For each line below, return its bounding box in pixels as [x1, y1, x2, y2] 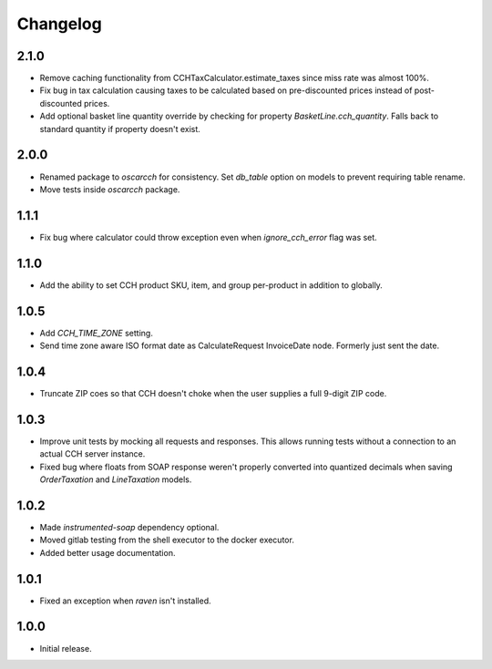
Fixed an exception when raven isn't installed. [39, 595, 211, 606]
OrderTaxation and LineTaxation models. [39, 474, 192, 485]
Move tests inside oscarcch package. [39, 183, 180, 195]
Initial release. [39, 643, 92, 654]
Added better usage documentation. [39, 547, 176, 558]
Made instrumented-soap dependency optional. [39, 521, 220, 532]
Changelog [16, 14, 102, 34]
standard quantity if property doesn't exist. [39, 123, 200, 134]
